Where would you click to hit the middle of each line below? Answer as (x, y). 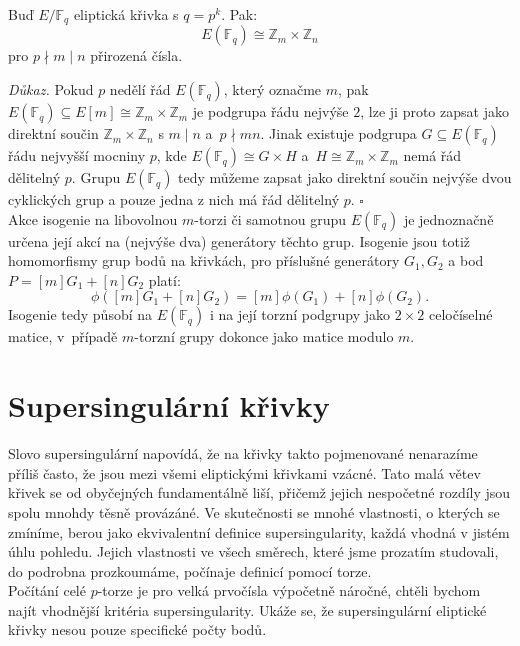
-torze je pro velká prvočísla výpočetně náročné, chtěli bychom (289, 590)
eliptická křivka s (126, 14)
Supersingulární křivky (169, 405)
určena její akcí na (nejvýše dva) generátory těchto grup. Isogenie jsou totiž (239, 240)
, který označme (272, 89)
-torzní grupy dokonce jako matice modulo (264, 336)
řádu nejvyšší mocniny (77, 155)
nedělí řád (140, 89)
